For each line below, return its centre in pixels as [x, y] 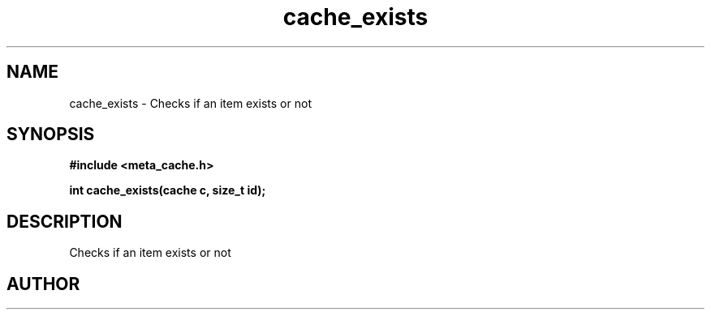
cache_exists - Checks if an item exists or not [190, 103]
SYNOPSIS [51, 135]
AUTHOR [43, 284]
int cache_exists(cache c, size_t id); [168, 190]
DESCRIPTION [65, 221]
